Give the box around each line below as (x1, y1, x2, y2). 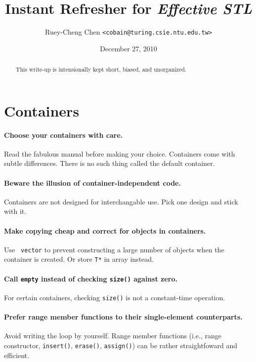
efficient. (4, 350, 29, 360)
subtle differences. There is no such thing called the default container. (4, 158, 215, 168)
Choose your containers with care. (4, 129, 123, 140)
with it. (4, 206, 27, 216)
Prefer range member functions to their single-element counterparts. (4, 312, 243, 322)
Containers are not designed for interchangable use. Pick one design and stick (4, 196, 238, 206)
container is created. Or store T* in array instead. (4, 254, 154, 264)
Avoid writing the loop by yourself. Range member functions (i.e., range (4, 330, 221, 341)
